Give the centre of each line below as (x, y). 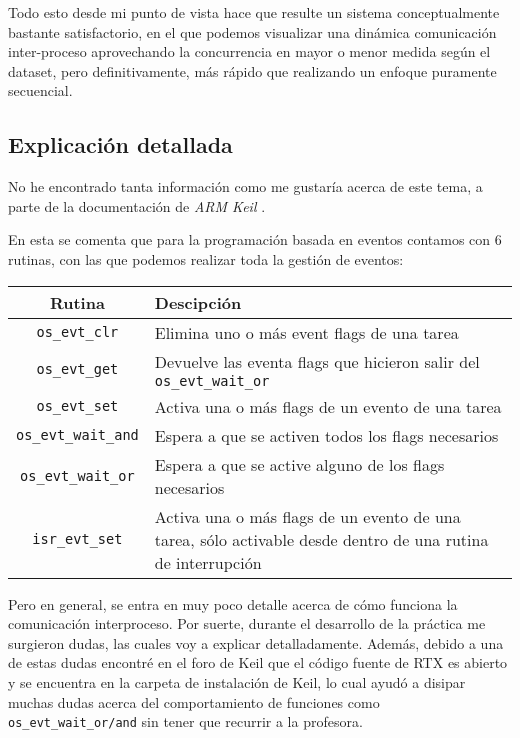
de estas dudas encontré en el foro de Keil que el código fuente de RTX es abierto (258, 662)
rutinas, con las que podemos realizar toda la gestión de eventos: (206, 258)
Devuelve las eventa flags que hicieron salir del (317, 361)
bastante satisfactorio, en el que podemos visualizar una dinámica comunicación (252, 31)
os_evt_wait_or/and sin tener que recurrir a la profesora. (185, 721)
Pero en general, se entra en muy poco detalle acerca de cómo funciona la (233, 603)
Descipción (198, 302)
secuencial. (40, 90)
